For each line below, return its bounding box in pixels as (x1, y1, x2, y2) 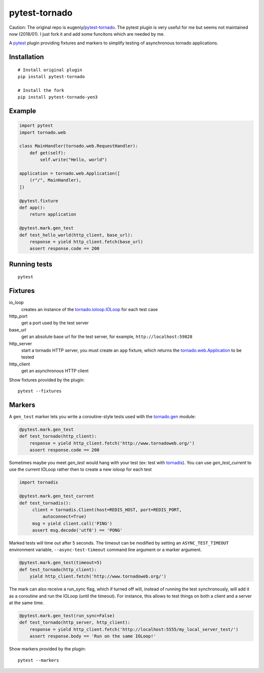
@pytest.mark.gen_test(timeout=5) (19, 560, 102, 566)
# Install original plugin (18, 67, 83, 73)
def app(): (19, 205, 45, 210)
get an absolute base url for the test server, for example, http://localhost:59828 (21, 334, 193, 339)
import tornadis (19, 480, 59, 485)
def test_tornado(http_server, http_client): (19, 620, 131, 625)
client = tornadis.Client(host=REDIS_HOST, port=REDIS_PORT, (32, 507, 182, 512)
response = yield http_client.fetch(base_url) (29, 239, 144, 244)
